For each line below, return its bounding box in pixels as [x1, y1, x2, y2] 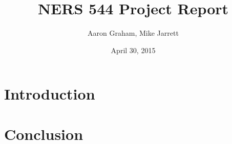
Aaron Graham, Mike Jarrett [88, 28, 179, 38]
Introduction [4, 83, 95, 104]
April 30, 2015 [111, 44, 156, 55]
